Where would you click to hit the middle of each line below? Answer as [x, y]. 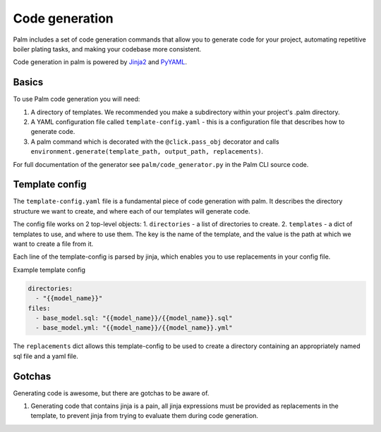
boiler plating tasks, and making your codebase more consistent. [107, 49]
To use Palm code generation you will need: [77, 99]
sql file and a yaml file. [46, 356]
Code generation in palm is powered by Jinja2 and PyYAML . [100, 62]
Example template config [49, 270]
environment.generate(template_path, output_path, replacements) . [147, 152]
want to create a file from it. [53, 244]
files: [39, 308]
